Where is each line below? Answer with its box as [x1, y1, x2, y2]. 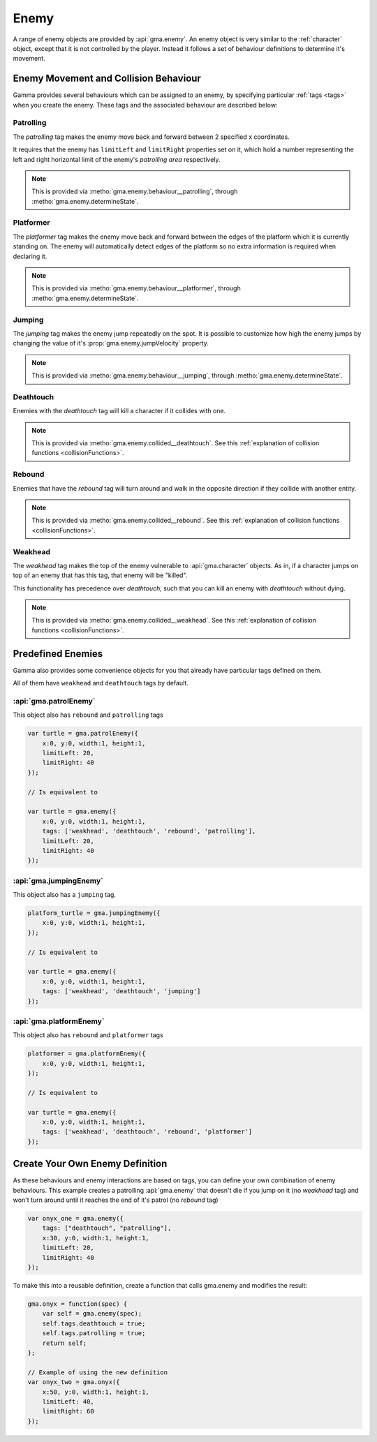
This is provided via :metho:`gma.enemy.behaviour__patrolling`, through [31, 187, 238, 195]
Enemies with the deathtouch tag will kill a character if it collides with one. [13, 407, 226, 415]
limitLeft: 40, [42, 1397, 94, 1406]
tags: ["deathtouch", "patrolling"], [42, 1224, 172, 1232]
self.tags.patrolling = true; [42, 1330, 146, 1337]
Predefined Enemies [13, 648, 103, 660]
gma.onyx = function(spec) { [27, 1300, 128, 1308]
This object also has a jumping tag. [13, 891, 117, 899]
